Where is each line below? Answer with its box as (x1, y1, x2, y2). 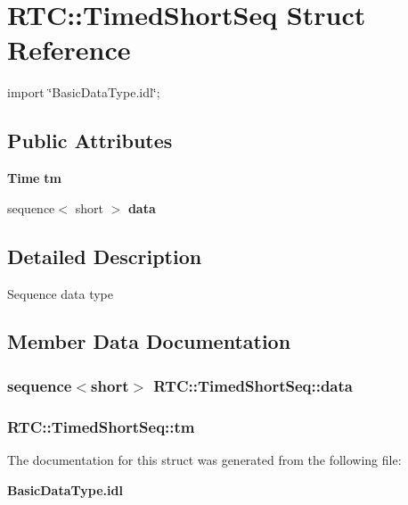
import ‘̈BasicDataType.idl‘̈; (7, 83, 160, 102)
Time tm (7, 169, 61, 187)
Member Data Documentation (7, 327, 291, 355)
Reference (7, 31, 131, 68)
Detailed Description (7, 242, 202, 269)
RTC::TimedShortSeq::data (153, 374, 353, 396)
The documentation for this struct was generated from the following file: (7, 450, 402, 468)
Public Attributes (7, 127, 173, 154)
